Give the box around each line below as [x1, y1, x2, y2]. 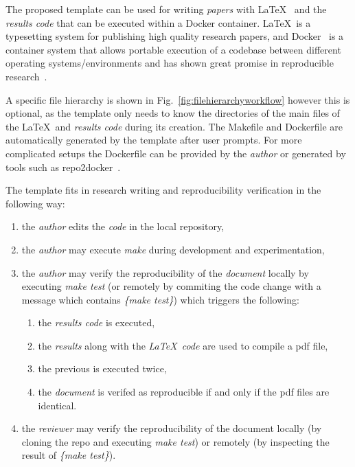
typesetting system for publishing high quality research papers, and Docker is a [5, 29, 344, 43]
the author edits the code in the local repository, [21, 219, 225, 233]
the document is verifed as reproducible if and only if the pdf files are [38, 385, 330, 399]
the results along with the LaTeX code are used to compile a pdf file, [38, 338, 328, 352]
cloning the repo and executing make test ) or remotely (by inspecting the [21, 434, 330, 448]
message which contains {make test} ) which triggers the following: [21, 292, 299, 306]
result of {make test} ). [21, 448, 116, 462]
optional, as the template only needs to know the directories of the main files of [5, 106, 340, 120]
